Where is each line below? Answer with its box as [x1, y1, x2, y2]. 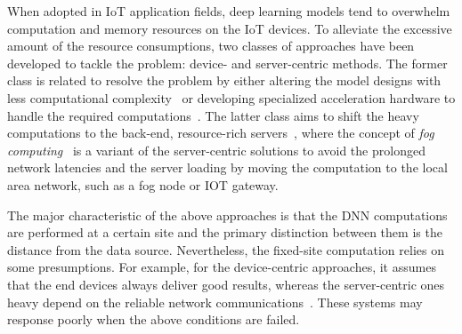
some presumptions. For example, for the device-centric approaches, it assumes [7, 258, 436, 276]
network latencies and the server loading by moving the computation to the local [7, 158, 448, 177]
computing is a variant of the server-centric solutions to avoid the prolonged [7, 140, 426, 159]
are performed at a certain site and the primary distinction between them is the [7, 223, 442, 242]
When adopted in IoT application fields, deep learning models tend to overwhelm [7, 2, 450, 20]
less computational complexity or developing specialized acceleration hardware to [7, 88, 456, 107]
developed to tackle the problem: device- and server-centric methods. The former [7, 53, 448, 72]
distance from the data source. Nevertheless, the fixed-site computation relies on [7, 240, 444, 258]
